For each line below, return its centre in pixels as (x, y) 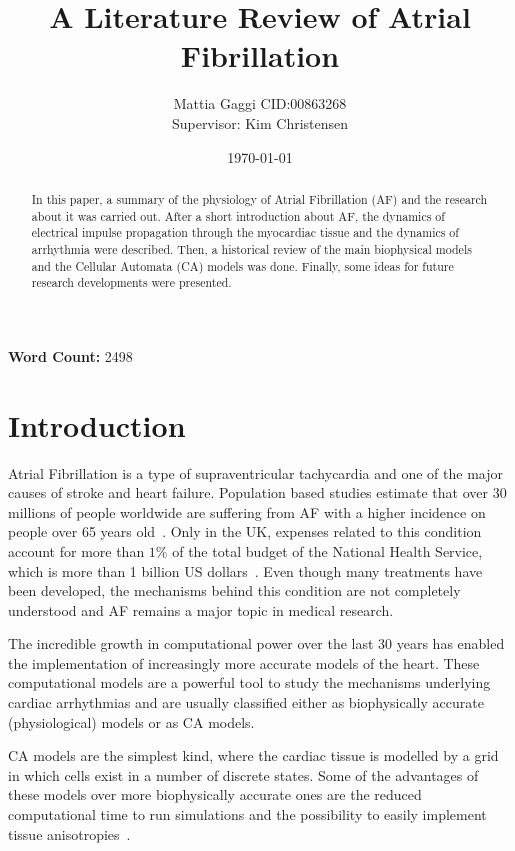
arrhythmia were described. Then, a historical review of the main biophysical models (251, 248)
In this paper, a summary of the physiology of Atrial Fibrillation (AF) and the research (259, 198)
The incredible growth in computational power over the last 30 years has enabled (256, 643)
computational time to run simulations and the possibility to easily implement (247, 814)
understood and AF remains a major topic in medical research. (201, 609)
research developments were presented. (131, 282)
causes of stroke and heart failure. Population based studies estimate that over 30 (257, 492)
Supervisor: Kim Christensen (260, 122)
